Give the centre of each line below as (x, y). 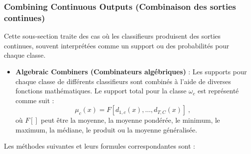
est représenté (218, 91)
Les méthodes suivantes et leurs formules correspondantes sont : (100, 146)
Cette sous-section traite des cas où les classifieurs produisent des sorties (112, 36)
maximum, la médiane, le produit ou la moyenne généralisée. (106, 129)
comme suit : (35, 100)
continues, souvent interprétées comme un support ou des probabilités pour (117, 45)
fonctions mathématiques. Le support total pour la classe (101, 91)
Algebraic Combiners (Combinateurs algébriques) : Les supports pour (131, 71)
